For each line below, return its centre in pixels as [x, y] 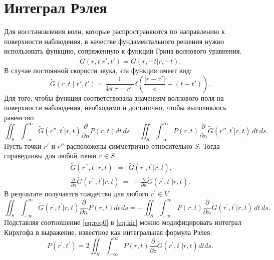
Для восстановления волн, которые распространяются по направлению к [114, 31]
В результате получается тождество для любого [76, 194]
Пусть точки [23, 146]
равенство [19, 117]
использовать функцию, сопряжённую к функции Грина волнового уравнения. [123, 51]
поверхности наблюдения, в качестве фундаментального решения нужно [114, 41]
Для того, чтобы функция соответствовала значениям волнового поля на [114, 97]
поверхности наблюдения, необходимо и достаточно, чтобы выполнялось [115, 107]
